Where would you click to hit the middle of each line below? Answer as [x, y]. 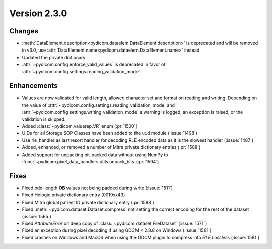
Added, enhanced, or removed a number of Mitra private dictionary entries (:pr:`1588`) [111, 147]
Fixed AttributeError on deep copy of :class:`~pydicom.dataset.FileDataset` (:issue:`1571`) [114, 223]
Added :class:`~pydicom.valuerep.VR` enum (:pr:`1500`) [80, 126]
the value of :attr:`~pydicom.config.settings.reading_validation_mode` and [98, 105]
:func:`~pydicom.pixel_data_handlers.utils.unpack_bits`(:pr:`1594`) [90, 162]
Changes [24, 31]
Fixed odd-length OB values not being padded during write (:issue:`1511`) [97, 188]
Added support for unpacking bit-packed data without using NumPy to [95, 155]
